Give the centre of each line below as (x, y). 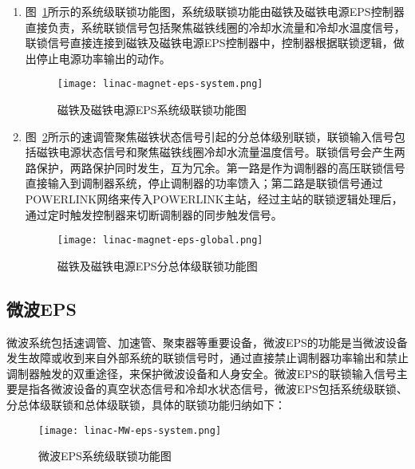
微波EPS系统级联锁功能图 (105, 456)
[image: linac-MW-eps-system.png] (130, 430)
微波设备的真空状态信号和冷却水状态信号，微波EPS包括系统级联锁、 (229, 389)
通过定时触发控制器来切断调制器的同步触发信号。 (154, 214)
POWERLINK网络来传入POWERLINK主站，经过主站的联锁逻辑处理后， (214, 199)
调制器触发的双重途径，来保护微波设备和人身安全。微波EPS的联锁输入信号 (202, 373)
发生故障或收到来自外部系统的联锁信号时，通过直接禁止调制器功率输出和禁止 (207, 358)
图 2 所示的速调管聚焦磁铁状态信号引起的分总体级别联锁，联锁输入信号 (209, 136)
